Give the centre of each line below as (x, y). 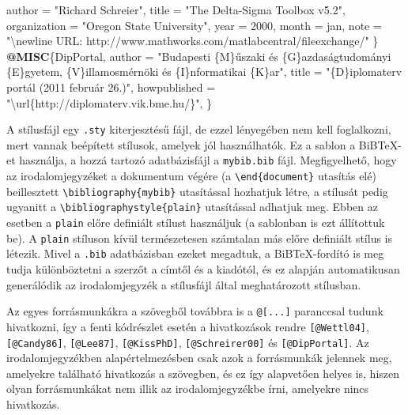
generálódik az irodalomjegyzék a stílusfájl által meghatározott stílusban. (184, 284)
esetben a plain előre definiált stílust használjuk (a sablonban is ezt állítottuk (196, 223)
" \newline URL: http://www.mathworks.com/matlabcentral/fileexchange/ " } (193, 41)
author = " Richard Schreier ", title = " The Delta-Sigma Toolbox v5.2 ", (176, 9)
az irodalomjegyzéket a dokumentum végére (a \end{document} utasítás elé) (191, 176)
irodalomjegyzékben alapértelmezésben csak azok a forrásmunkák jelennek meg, (199, 358)
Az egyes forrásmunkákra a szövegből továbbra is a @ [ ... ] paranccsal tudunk (195, 311)
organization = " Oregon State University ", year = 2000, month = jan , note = (194, 25)
